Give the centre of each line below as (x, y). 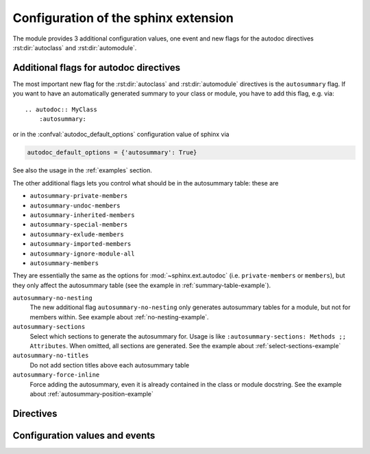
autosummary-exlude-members (77, 234)
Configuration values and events (84, 435)
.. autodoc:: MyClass (61, 109)
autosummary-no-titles (51, 356)
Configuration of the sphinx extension (123, 18)
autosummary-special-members (79, 225)
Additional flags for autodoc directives (97, 68)
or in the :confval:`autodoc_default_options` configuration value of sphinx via (121, 135)
